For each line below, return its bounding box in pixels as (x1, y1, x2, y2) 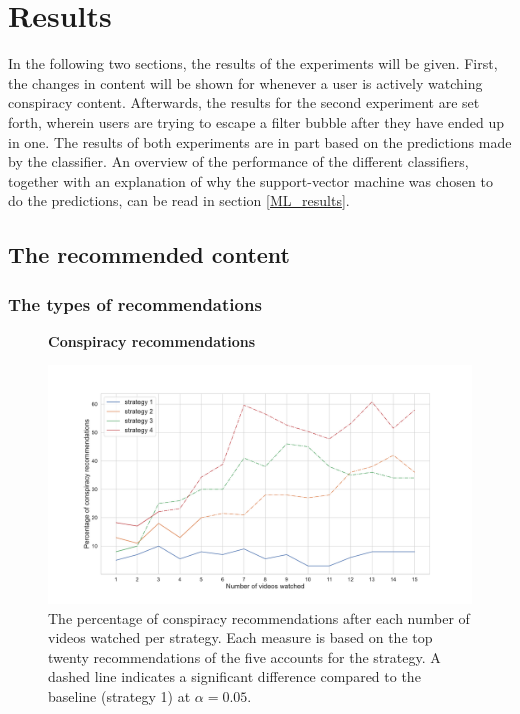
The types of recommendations (8, 291, 262, 316)
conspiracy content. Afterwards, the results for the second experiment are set (8, 92, 480, 113)
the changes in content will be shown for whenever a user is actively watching (8, 72, 483, 93)
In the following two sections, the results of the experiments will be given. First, (8, 53, 498, 74)
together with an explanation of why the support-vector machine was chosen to (8, 170, 493, 191)
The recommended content (8, 239, 290, 270)
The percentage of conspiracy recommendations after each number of (48, 607, 470, 628)
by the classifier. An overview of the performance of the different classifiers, (8, 151, 469, 172)
